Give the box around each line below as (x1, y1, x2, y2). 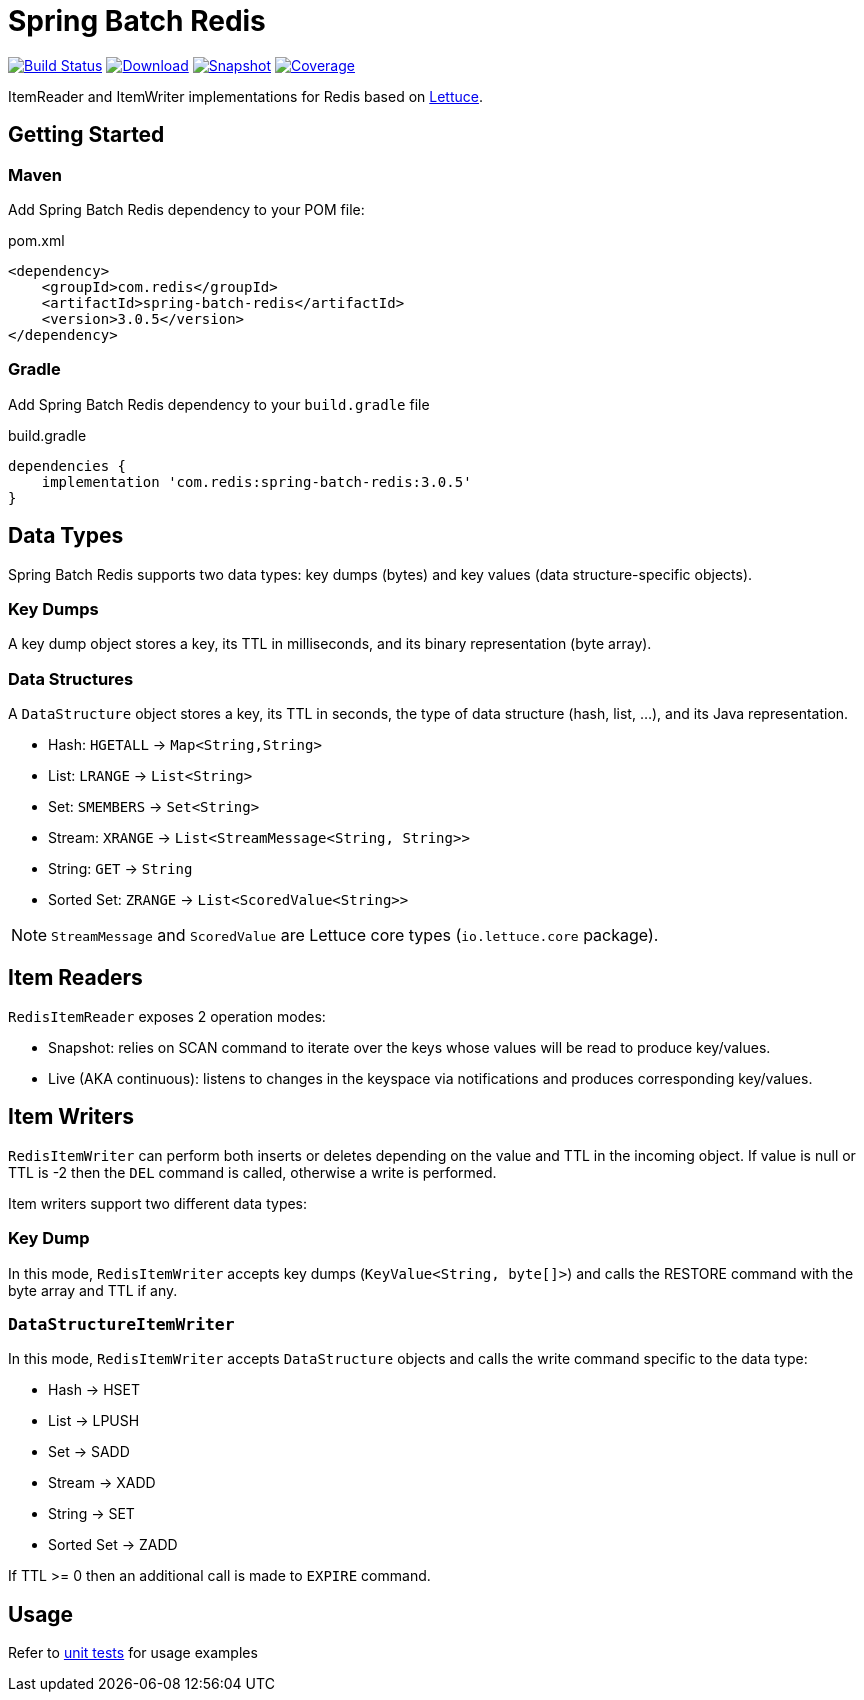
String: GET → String (48, 860, 193, 878)
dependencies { (8, 457, 127, 474)
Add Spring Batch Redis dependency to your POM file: (8, 200, 365, 218)
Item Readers (8, 965, 143, 991)
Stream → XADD (48, 1474, 156, 1492)
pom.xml (8, 231, 65, 249)
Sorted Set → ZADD (48, 1536, 178, 1554)
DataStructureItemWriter (8, 1314, 235, 1334)
